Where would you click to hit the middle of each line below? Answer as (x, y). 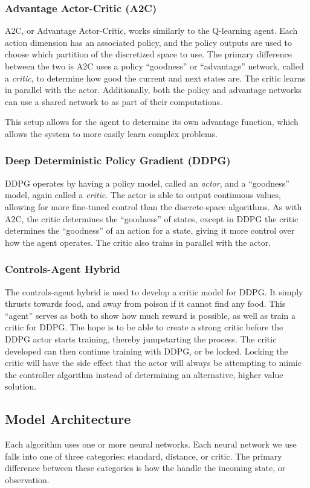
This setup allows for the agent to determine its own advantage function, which (152, 122)
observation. (27, 479)
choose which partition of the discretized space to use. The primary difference (148, 54)
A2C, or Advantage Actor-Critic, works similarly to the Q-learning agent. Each (151, 30)
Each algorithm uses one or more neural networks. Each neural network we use (151, 444)
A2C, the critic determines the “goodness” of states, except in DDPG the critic (152, 218)
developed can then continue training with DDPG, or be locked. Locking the (147, 351)
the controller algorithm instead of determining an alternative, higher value (144, 374)
